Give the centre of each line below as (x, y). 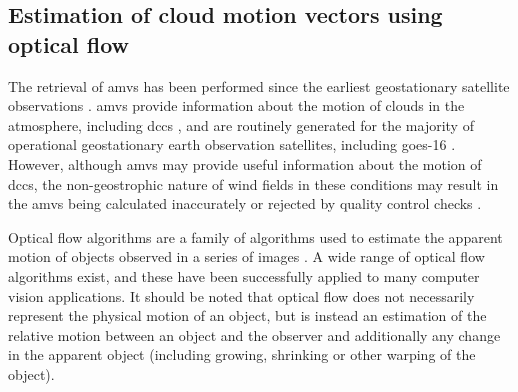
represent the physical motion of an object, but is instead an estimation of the (247, 315)
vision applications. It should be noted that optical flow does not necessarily (241, 295)
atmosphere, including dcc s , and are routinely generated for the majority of (241, 124)
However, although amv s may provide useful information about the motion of (245, 163)
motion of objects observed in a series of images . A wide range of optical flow (246, 256)
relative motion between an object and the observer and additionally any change (254, 334)
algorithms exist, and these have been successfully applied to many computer (244, 275)
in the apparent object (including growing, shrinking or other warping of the (242, 354)
